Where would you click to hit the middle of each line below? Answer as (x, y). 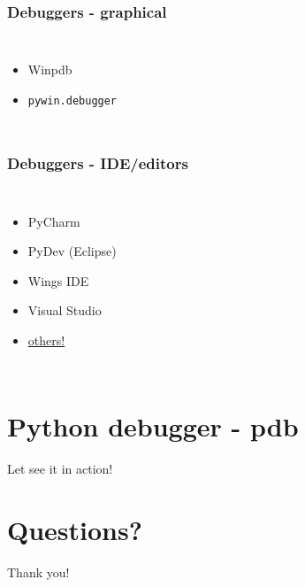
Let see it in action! (60, 468)
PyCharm (54, 221)
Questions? (75, 529)
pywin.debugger (72, 100)
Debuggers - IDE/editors (98, 163)
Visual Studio (65, 310)
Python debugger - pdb (153, 425)
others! (46, 340)
